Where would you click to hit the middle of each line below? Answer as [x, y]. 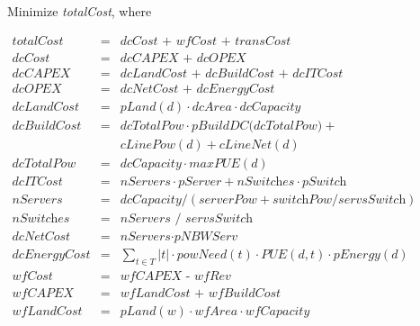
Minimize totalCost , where [80, 11]
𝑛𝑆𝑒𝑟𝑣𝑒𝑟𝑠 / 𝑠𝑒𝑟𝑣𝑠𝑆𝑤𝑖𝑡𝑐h [187, 218]
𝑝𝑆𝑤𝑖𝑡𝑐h [324, 181]
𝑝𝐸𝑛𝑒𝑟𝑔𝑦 [357, 254]
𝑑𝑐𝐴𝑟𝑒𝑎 [212, 107]
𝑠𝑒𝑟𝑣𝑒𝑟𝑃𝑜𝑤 [228, 199]
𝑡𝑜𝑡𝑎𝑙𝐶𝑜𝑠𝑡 [38, 41]
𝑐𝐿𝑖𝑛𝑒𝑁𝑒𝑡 [245, 145]
